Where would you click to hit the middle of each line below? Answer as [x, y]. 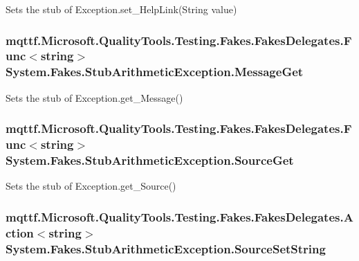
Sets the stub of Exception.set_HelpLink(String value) [121, 9]
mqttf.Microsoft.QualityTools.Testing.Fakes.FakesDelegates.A [179, 216]
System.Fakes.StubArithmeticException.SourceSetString [166, 248]
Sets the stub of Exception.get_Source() [91, 186]
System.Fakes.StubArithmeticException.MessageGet [155, 72]
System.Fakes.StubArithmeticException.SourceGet [150, 160]
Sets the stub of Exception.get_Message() [94, 97]
